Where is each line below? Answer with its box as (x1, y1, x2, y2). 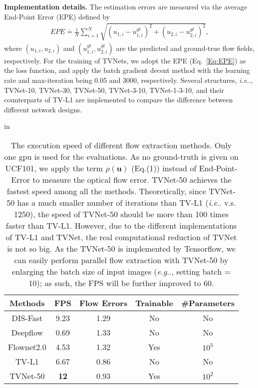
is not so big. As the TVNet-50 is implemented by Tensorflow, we (7, 242, 236, 254)
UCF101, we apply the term (5, 162, 103, 174)
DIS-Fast (11, 312, 43, 324)
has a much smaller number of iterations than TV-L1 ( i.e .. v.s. (17, 196, 236, 208)
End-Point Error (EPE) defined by (4, 11, 110, 21)
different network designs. (4, 104, 82, 114)
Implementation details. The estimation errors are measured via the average (4, 1, 248, 11)
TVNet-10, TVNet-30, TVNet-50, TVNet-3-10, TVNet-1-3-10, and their (4, 84, 224, 95)
